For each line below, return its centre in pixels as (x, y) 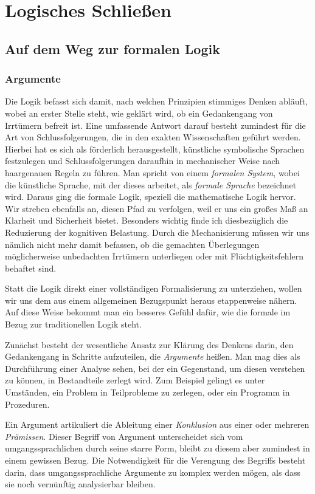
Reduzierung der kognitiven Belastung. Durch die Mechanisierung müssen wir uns (157, 232)
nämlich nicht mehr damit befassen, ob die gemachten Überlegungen (132, 244)
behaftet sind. (31, 268)
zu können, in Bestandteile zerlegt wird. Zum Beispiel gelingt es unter (135, 380)
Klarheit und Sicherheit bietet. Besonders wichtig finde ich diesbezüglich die (147, 220)
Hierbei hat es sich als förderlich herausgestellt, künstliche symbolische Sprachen (155, 149)
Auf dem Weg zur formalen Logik (112, 48)
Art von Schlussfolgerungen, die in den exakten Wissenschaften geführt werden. (153, 137)
